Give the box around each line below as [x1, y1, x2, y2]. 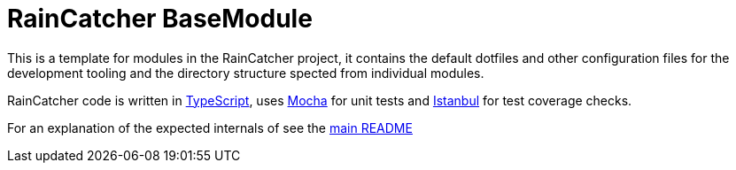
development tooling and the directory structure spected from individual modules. [7, 65, 484, 81]
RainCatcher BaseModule [7, 4, 313, 34]
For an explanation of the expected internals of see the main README [7, 120, 413, 135]
